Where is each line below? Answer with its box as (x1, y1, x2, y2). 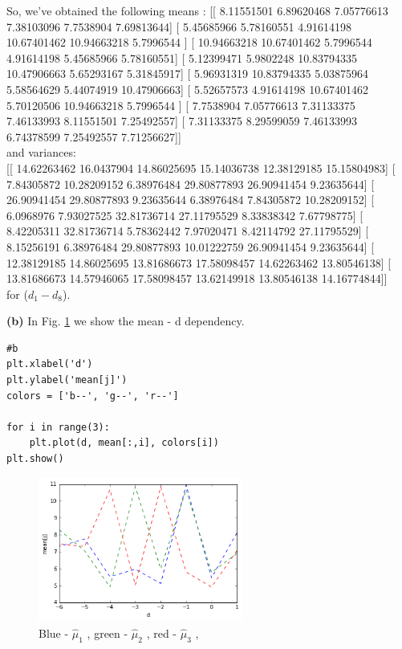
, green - (87, 624, 128, 641)
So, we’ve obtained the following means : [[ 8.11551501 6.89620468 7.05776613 (6, 2, 388, 18)
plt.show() (6, 453, 64, 465)
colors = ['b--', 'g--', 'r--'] (6, 390, 179, 402)
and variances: (6, 144, 76, 161)
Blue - (39, 624, 69, 641)
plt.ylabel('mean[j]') (6, 374, 128, 386)
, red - (146, 624, 177, 641)
